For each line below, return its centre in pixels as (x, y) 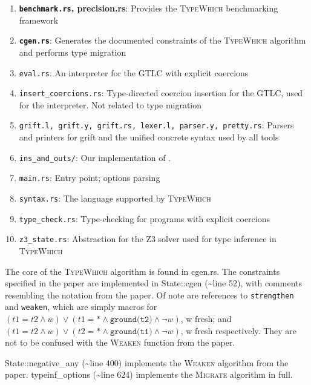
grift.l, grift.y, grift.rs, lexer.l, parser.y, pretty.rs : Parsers (156, 125)
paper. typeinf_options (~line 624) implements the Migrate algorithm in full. (149, 374)
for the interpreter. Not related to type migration (110, 104)
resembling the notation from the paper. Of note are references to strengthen (149, 295)
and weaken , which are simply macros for (81, 307)
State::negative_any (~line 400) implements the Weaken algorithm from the (147, 362)
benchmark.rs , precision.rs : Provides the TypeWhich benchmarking (149, 8)
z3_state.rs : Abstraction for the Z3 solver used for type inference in (148, 239)
